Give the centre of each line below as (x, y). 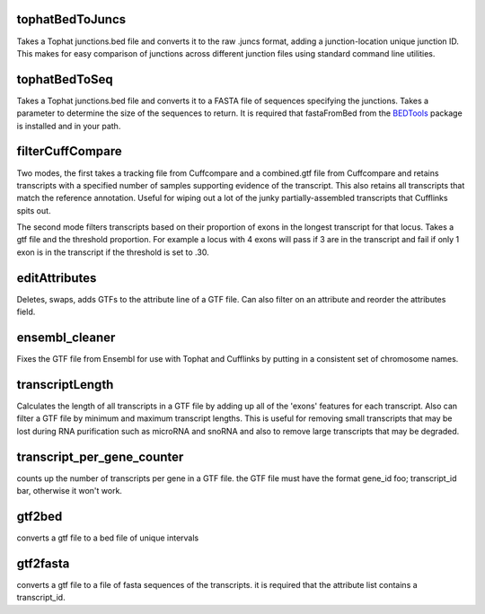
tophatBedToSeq (65, 79)
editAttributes (57, 278)
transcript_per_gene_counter (100, 456)
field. (26, 312)
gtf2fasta (43, 563)
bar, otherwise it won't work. (70, 491)
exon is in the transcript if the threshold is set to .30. (113, 252)
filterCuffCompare (69, 151)
